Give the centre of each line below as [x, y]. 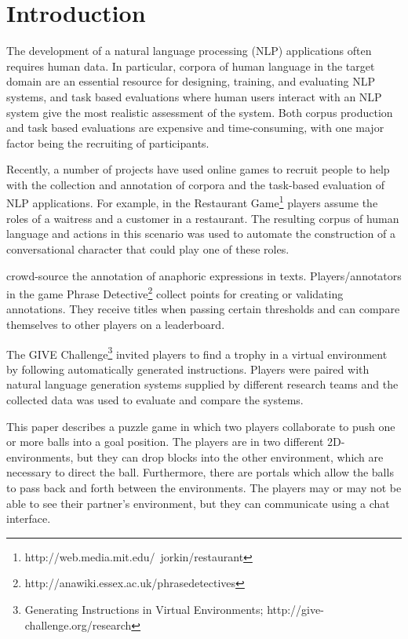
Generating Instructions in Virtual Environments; [144, 609]
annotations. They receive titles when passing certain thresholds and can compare [203, 309]
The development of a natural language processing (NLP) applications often [189, 51]
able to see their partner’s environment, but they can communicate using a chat [198, 503]
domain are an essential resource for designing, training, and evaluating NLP [191, 81]
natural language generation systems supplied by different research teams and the [202, 384]
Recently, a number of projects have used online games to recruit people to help [198, 169]
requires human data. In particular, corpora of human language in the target [191, 66]
